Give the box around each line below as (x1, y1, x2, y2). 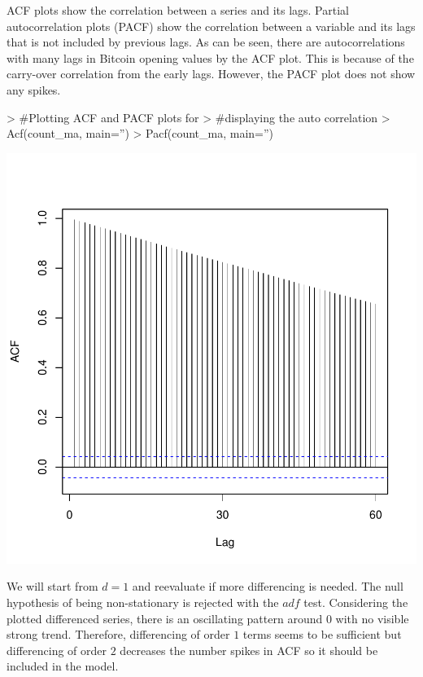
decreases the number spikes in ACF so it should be (120, 641, 378, 658)
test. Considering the (303, 593, 408, 610)
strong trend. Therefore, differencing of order (7, 626, 230, 643)
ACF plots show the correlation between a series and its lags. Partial (7, 2, 349, 18)
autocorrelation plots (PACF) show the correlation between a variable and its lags (7, 17, 416, 34)
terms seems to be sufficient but (242, 626, 402, 643)
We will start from (7, 578, 98, 595)
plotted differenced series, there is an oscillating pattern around (7, 609, 323, 626)
